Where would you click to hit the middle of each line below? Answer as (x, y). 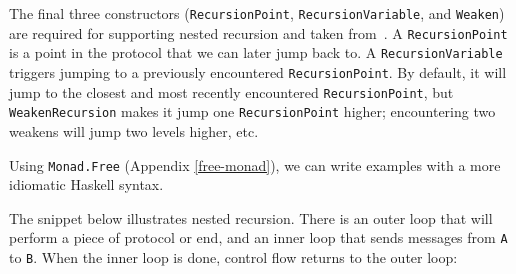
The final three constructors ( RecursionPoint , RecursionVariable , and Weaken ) (257, 13)
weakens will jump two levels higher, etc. (134, 130)
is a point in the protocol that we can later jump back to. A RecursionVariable (256, 52)
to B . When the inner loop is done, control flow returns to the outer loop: (233, 257)
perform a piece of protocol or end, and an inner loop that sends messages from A (258, 237)
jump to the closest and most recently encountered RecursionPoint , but (231, 91)
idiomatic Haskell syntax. (86, 184)
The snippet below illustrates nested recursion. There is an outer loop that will (251, 217)
